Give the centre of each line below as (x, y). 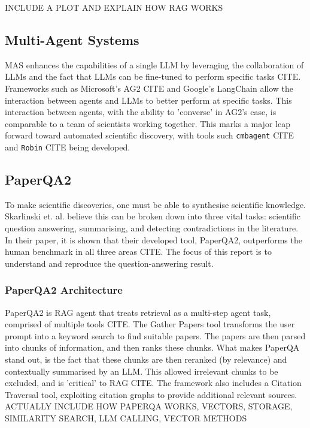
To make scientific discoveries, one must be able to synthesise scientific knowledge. (156, 204)
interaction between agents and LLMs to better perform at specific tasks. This (148, 100)
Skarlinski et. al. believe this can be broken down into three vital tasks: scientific (153, 216)
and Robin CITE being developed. (68, 147)
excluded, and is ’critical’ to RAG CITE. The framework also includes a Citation (153, 383)
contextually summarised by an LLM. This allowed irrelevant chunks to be (142, 371)
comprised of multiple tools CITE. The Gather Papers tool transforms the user (150, 324)
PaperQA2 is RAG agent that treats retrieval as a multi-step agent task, (138, 312)
